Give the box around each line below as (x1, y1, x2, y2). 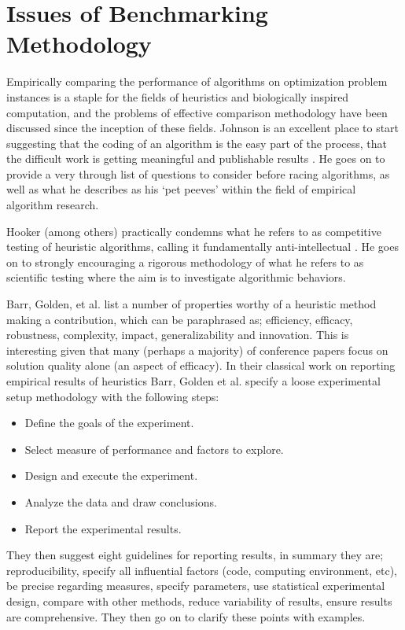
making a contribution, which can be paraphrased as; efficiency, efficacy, (6, 311, 353, 327)
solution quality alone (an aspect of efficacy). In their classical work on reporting (6, 357, 396, 374)
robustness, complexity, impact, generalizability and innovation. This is (6, 326, 349, 343)
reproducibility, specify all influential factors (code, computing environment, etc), (6, 562, 397, 578)
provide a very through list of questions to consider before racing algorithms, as (6, 165, 390, 182)
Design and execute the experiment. (24, 467, 198, 484)
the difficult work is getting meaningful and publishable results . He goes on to (6, 150, 385, 167)
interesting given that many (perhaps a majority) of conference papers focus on (6, 341, 388, 358)
